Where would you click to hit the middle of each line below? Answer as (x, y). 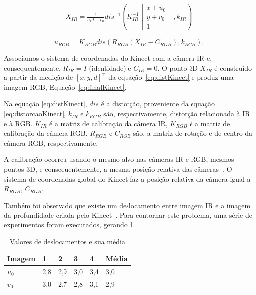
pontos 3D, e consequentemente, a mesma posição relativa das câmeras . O (118, 169)
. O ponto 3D (178, 67)
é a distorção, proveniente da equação (158, 104)
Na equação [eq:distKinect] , (46, 104)
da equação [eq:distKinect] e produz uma (171, 77)
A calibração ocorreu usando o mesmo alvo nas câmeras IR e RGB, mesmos (119, 159)
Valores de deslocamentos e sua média (67, 241)
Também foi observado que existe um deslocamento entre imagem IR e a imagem (127, 205)
